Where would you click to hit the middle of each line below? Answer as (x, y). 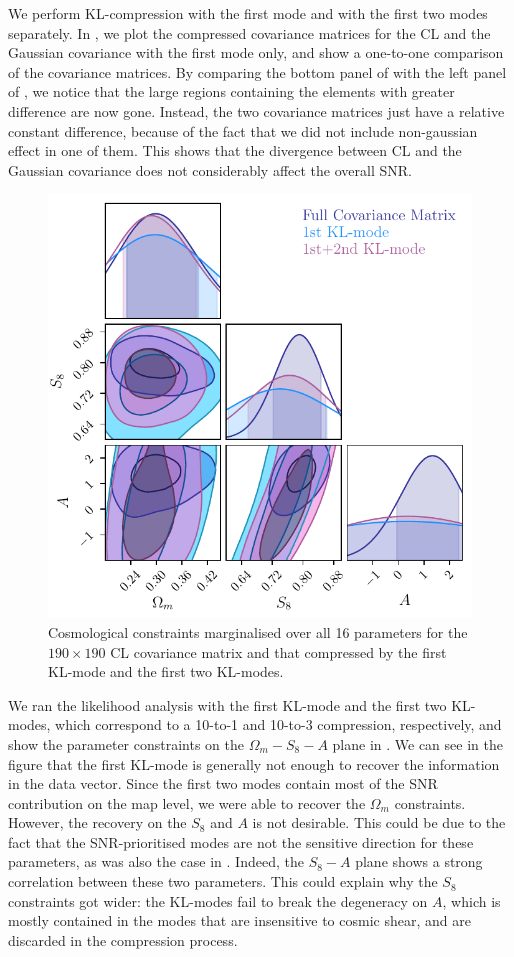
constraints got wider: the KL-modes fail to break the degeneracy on (218, 900)
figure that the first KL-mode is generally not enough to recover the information (254, 763)
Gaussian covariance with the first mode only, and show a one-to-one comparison (256, 52)
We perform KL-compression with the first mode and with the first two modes (248, 13)
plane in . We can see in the (417, 743)
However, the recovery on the (97, 822)
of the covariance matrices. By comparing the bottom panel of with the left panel (257, 71)
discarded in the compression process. (123, 939)
